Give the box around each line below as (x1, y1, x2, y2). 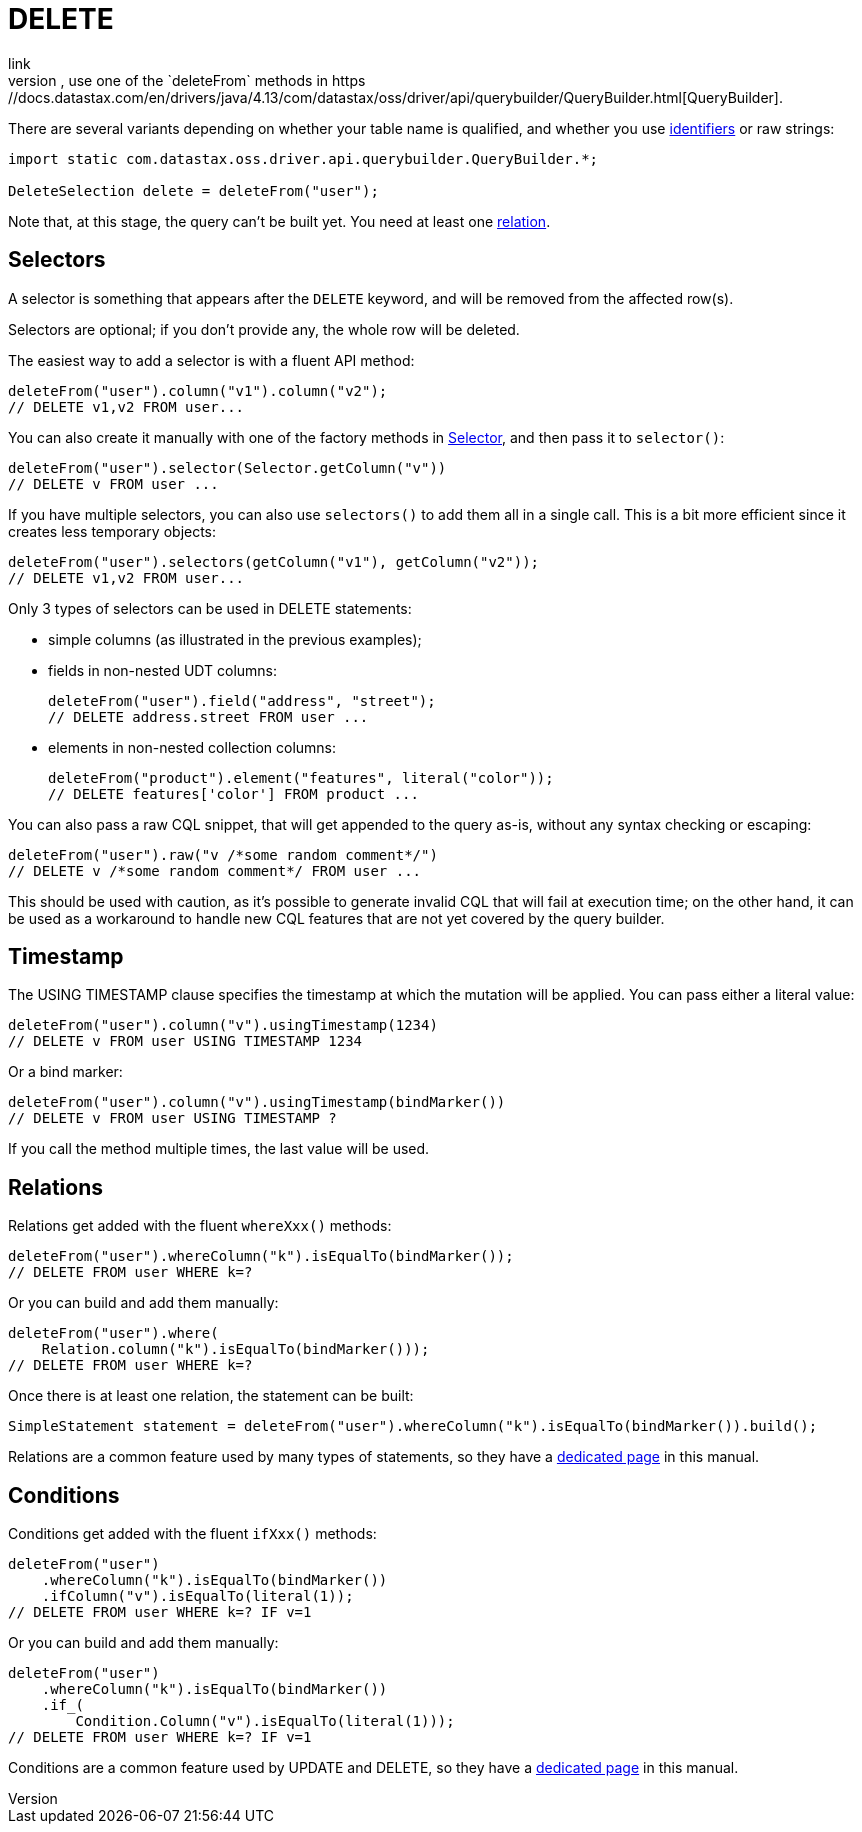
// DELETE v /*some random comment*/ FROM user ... (8, 862, 422, 879)
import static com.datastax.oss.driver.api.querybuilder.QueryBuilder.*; (8, 150, 599, 167)
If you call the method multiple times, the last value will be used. (8, 1140, 430, 1158)
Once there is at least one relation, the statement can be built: (8, 1387, 414, 1405)
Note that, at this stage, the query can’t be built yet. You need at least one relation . (8, 212, 551, 230)
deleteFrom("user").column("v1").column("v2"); (8, 382, 388, 399)
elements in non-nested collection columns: (48, 738, 337, 756)
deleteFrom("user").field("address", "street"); (48, 692, 436, 709)
